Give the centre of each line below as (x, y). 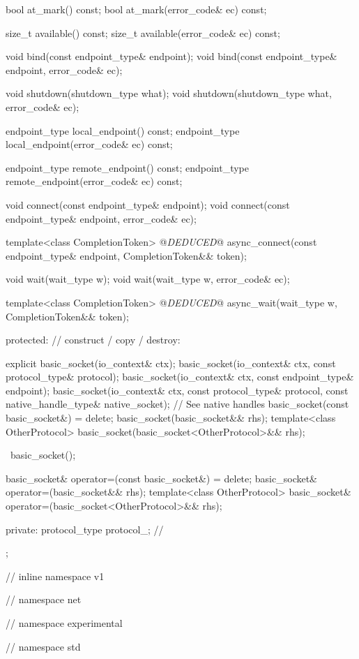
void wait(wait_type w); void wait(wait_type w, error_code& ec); (148, 279)
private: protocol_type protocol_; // (85, 529)
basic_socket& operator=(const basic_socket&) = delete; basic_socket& (162, 478)
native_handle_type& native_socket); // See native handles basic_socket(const (177, 404)
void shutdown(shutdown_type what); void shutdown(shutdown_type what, (169, 93)
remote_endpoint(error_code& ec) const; (94, 181)
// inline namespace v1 (55, 576)
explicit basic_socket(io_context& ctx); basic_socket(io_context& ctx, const (171, 363)
